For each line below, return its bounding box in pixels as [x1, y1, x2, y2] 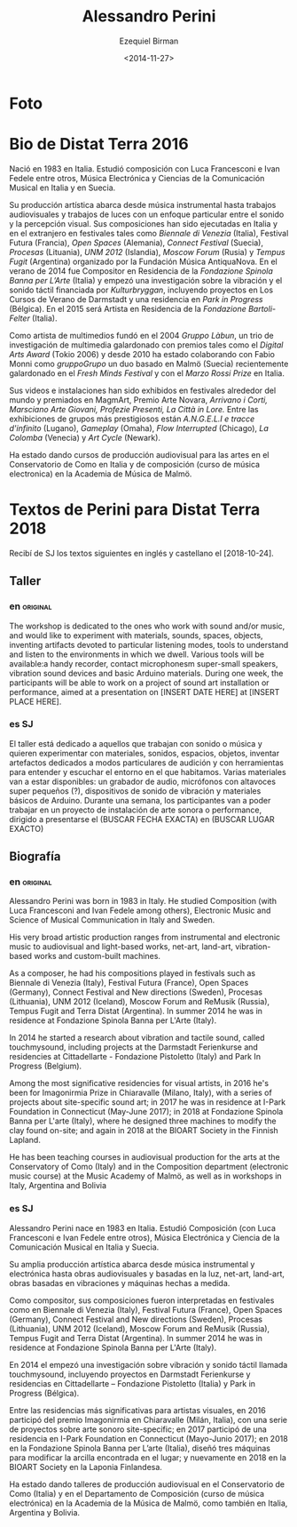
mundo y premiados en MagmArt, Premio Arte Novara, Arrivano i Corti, [9, 394, 269, 405]
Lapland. [9, 1135, 42, 1146]
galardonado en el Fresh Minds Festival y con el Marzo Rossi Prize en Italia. [9, 367, 285, 379]
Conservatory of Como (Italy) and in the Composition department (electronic [9, 1162, 289, 1172]
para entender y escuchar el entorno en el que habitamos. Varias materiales [9, 766, 286, 777]
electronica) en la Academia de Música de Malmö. [9, 468, 192, 479]
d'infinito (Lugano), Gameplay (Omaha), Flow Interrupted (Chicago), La [9, 422, 269, 433]
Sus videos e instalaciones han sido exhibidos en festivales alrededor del [9, 385, 277, 396]
